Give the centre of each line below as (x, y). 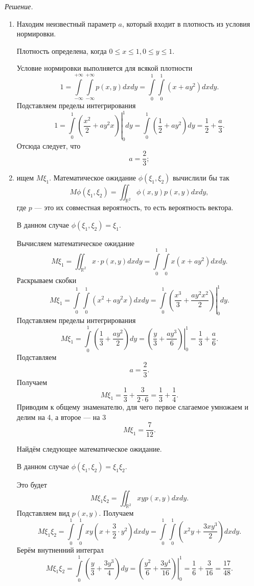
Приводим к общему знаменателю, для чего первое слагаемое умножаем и (132, 407)
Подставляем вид (43, 513)
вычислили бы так (201, 178)
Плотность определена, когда (62, 50)
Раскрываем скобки (47, 280)
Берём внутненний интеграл (60, 550)
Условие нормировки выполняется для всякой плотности (105, 68)
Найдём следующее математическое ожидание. (89, 449)
